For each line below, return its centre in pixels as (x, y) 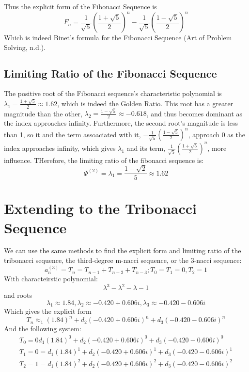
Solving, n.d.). (25, 47)
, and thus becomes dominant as (195, 113)
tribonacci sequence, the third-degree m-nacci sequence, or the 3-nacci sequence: (123, 260)
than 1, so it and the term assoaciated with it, (72, 134)
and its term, (146, 148)
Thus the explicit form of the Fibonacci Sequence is (80, 6)
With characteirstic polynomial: (51, 278)
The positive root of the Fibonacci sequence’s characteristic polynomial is (113, 93)
